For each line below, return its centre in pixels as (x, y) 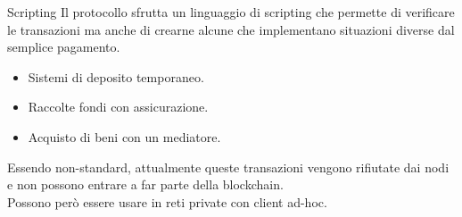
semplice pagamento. (64, 47)
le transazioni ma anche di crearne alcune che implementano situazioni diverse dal (231, 29)
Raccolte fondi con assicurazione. (118, 107)
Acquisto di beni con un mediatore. (124, 136)
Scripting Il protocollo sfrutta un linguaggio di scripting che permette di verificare (231, 12)
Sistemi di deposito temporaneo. (116, 76)
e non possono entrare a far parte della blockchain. (145, 184)
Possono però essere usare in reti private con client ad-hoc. (167, 201)
